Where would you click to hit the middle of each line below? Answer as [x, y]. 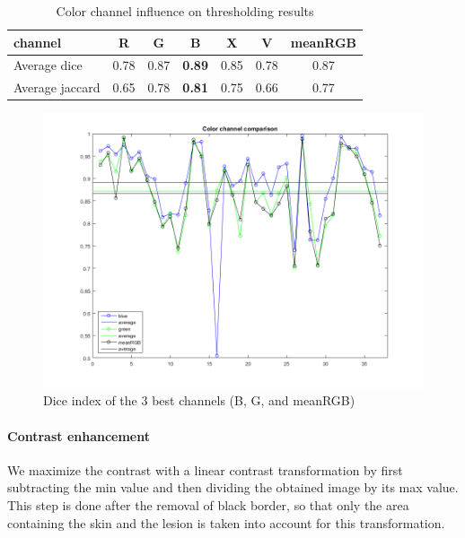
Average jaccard [57, 87]
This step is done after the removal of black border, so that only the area [208, 505]
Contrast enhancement [79, 435]
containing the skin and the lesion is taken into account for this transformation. [226, 522]
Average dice [48, 65]
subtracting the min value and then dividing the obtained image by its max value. [233, 487]
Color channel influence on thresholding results [185, 11]
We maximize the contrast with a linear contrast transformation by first [205, 469]
